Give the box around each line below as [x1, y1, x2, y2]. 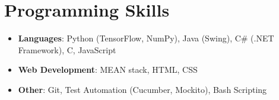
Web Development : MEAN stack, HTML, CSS [18, 63, 198, 76]
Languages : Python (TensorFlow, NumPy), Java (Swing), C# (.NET [18, 32, 274, 44]
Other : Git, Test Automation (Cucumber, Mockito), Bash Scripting [18, 83, 267, 95]
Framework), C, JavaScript [18, 43, 116, 56]
